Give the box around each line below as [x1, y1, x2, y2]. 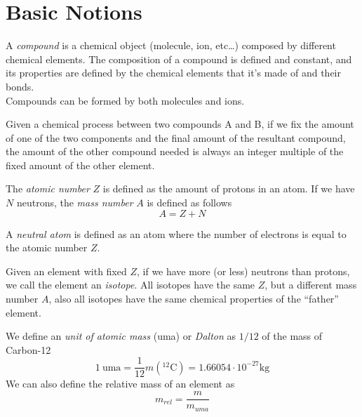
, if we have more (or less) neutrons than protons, [136, 263, 350, 278]
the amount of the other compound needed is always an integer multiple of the [6, 144, 344, 159]
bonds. [6, 79, 34, 93]
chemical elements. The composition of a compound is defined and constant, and [6, 51, 352, 66]
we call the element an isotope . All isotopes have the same [6, 277, 255, 292]
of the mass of [262, 329, 323, 343]
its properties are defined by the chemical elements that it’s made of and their [6, 65, 341, 80]
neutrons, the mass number [16, 195, 133, 210]
